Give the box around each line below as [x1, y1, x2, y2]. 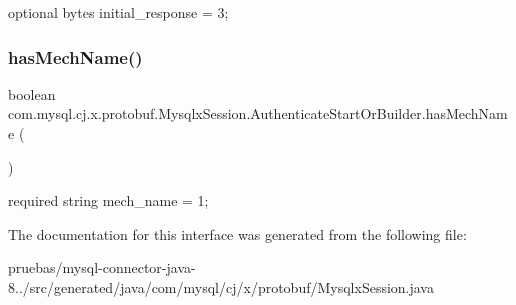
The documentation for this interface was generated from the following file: [8, 223, 467, 244]
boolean [8, 83, 56, 104]
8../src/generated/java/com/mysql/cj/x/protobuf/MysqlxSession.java [8, 276, 434, 297]
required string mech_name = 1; [8, 190, 209, 211]
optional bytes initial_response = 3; [8, 2, 229, 22]
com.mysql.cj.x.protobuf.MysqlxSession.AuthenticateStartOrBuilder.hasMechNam [8, 103, 508, 124]
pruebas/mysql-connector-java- [8, 257, 196, 278]
